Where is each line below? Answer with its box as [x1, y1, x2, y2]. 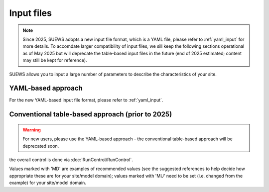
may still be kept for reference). [22, 57, 87, 63]
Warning [22, 127, 41, 133]
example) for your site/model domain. [9, 180, 87, 186]
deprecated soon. [22, 143, 59, 149]
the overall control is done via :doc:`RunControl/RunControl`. [9, 157, 133, 163]
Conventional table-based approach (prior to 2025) [9, 110, 172, 119]
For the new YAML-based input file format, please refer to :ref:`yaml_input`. [9, 97, 163, 103]
